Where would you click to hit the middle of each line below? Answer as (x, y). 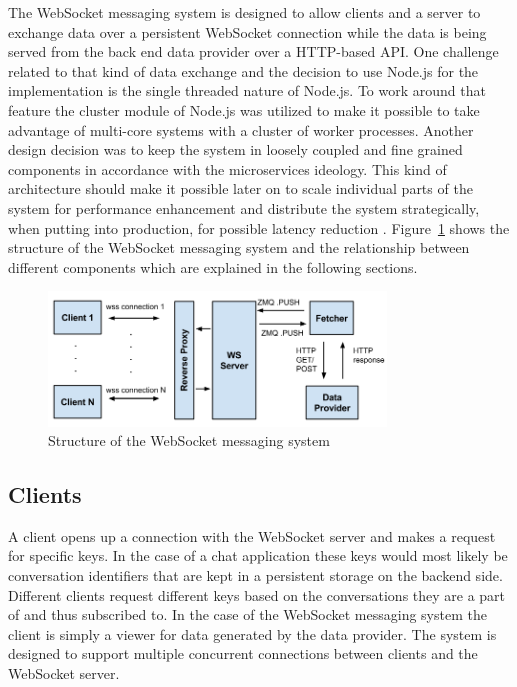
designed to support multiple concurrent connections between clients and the (243, 653)
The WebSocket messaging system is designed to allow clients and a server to (244, 12)
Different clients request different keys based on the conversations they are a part (257, 594)
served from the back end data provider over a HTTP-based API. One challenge (253, 51)
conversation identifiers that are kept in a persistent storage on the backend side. (255, 575)
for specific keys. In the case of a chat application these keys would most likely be (258, 555)
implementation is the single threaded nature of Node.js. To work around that (247, 90)
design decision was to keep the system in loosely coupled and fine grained (235, 149)
